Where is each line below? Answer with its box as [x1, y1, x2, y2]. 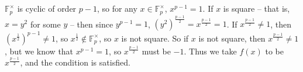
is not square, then [198, 32, 266, 44]
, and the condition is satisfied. [20, 56, 130, 68]
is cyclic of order [17, 2, 77, 15]
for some [30, 18, 61, 30]
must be [142, 44, 171, 57]
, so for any [97, 2, 137, 15]
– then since [70, 18, 113, 30]
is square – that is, [223, 2, 290, 15]
